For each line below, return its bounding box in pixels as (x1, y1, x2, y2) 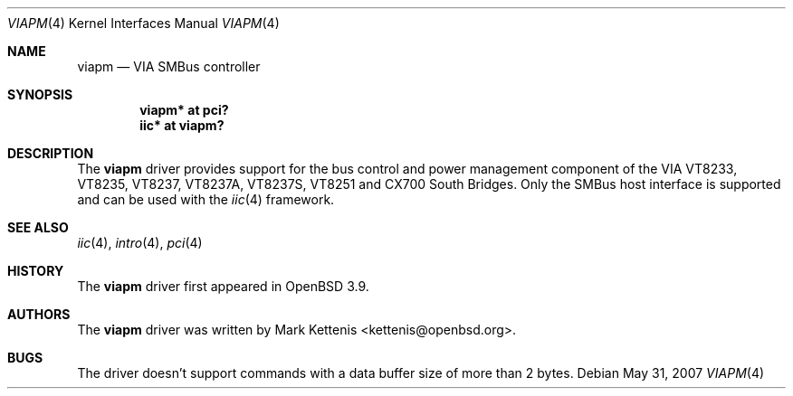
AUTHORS (7, 306, 71, 322)
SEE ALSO (7, 220, 69, 235)
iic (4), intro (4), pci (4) (77, 235, 203, 250)
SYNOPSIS (7, 87, 73, 102)
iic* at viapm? (139, 118, 225, 133)
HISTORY (7, 263, 64, 278)
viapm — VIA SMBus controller (77, 59, 261, 74)
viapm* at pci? (139, 102, 229, 118)
